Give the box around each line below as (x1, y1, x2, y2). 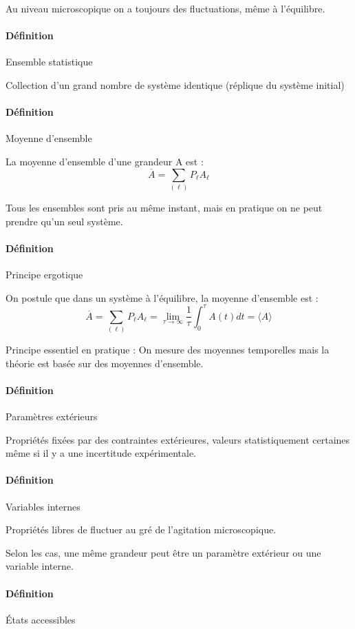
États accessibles (6, 612, 76, 626)
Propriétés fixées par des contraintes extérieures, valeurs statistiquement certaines (6, 432, 350, 446)
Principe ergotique (6, 267, 83, 282)
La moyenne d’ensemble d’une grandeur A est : (6, 154, 204, 168)
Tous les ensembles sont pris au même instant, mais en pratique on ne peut (6, 200, 323, 215)
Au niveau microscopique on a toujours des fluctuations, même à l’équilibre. (6, 1, 325, 15)
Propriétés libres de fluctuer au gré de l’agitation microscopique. (6, 522, 277, 537)
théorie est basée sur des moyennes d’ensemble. (6, 355, 204, 370)
